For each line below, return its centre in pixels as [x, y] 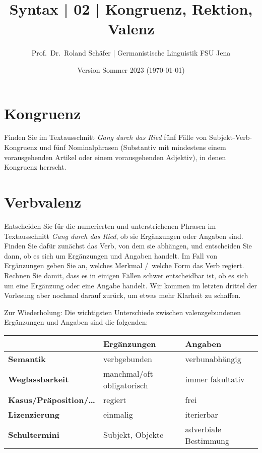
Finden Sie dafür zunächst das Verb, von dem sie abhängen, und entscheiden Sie [128, 246]
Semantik [27, 359]
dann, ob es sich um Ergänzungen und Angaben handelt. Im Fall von [111, 255]
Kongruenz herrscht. [35, 167]
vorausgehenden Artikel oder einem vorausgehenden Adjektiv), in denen [115, 157]
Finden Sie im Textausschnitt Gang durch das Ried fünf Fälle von [106, 137]
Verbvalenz [43, 202]
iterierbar [202, 414]
